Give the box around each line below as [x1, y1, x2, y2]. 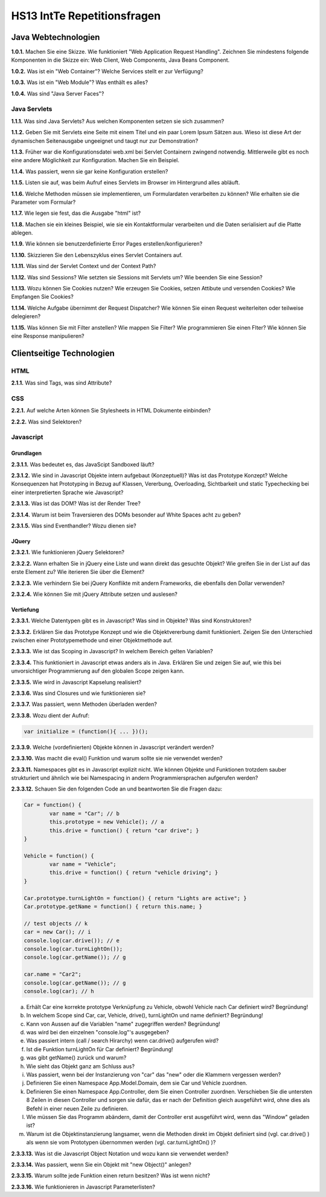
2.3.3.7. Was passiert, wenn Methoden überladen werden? [11, 700, 157, 708]
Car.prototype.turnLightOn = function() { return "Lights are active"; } [24, 895, 247, 901]
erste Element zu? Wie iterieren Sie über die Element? [11, 569, 145, 576]
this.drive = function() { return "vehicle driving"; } [49, 869, 219, 876]
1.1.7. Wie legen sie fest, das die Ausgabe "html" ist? [11, 209, 141, 217]
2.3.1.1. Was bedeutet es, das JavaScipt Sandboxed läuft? [11, 460, 155, 468]
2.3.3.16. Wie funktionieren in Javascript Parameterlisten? [11, 1183, 155, 1190]
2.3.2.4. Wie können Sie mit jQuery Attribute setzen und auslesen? [11, 590, 178, 598]
